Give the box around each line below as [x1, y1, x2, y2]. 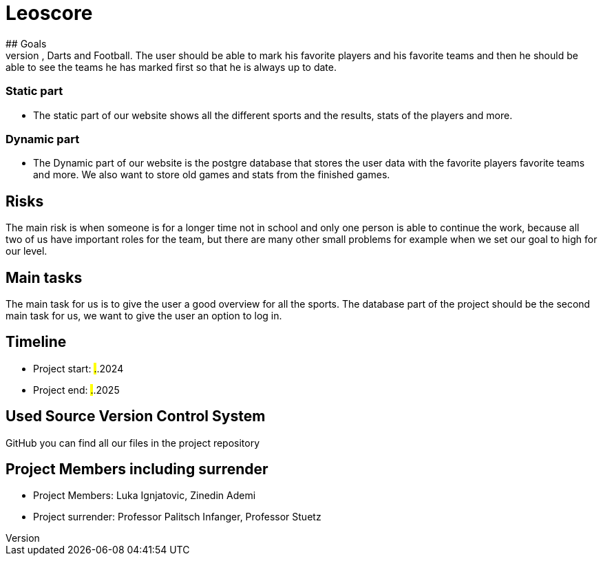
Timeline [6, 333, 67, 351]
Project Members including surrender [6, 461, 268, 478]
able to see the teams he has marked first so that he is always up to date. [6, 61, 337, 73]
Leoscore [6, 1, 93, 25]
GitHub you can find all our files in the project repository [6, 436, 260, 449]
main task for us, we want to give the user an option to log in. [6, 309, 282, 321]
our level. [6, 245, 47, 257]
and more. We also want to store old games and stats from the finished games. [33, 169, 390, 181]
